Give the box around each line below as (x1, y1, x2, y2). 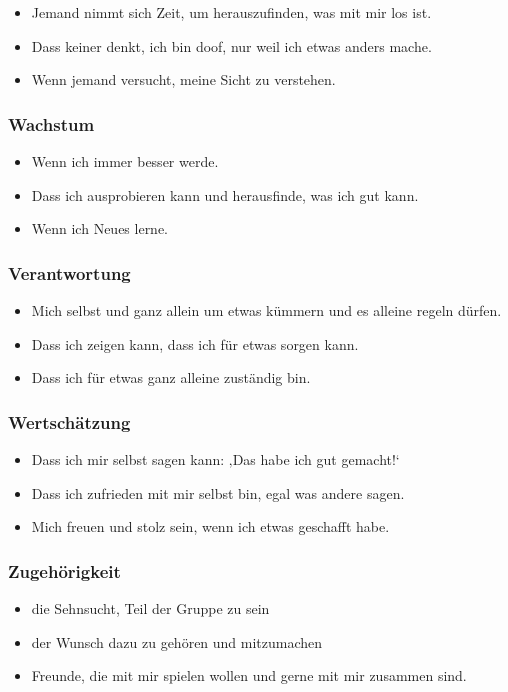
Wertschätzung (8, 409, 131, 434)
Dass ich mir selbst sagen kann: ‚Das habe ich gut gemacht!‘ (31, 449, 400, 469)
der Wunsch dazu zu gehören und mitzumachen (31, 631, 323, 652)
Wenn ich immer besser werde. (31, 151, 219, 171)
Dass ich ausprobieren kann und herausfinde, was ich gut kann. (31, 184, 419, 205)
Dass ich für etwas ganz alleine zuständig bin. (31, 367, 311, 388)
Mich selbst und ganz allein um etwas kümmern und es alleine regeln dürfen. (31, 300, 502, 320)
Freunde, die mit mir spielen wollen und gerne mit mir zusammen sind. (31, 665, 467, 686)
